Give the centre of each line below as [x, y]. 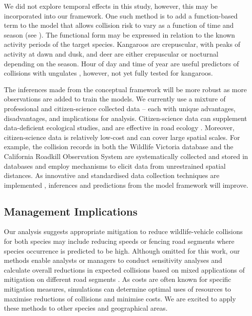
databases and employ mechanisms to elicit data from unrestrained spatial [115, 166]
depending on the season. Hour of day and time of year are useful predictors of [121, 63]
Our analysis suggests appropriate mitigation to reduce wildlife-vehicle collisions [123, 231]
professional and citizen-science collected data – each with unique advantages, [120, 108]
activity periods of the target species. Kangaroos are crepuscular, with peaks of [122, 44]
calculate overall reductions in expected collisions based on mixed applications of [124, 269]
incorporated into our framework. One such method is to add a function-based [121, 15]
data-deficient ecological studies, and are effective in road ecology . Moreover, [119, 128]
